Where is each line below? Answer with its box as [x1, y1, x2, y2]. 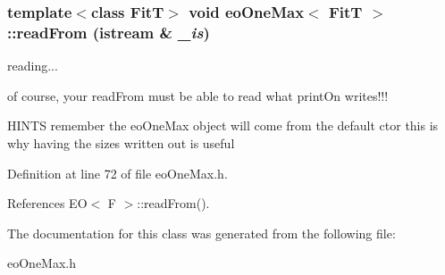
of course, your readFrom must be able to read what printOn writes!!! [7, 86, 389, 104]
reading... [7, 56, 58, 75]
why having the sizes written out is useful [7, 133, 235, 152]
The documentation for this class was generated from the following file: [7, 223, 396, 242]
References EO [7, 194, 88, 212]
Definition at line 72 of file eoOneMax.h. [7, 163, 228, 182]
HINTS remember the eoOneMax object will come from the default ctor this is [7, 116, 439, 135]
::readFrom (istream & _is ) [7, 21, 210, 43]
